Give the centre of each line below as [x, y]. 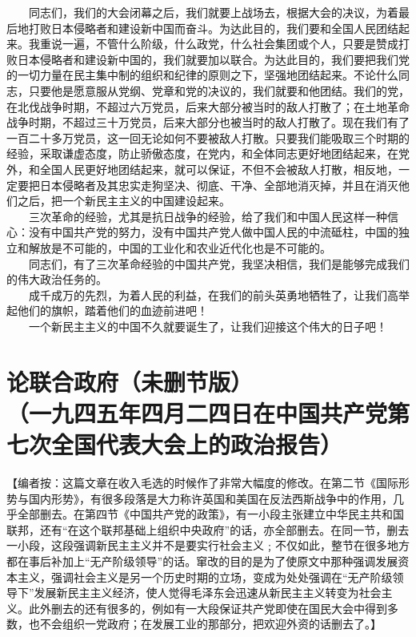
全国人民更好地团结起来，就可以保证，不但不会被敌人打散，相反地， [219, 169]
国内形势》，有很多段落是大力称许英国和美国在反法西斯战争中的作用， [210, 498]
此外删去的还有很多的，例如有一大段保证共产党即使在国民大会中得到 [208, 608]
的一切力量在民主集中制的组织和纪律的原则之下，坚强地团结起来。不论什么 [202, 75]
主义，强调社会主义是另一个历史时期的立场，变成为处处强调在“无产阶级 [205, 577]
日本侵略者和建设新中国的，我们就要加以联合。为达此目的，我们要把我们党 [213, 59]
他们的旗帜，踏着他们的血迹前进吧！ [112, 310]
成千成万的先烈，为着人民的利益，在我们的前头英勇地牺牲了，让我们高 [213, 294]
